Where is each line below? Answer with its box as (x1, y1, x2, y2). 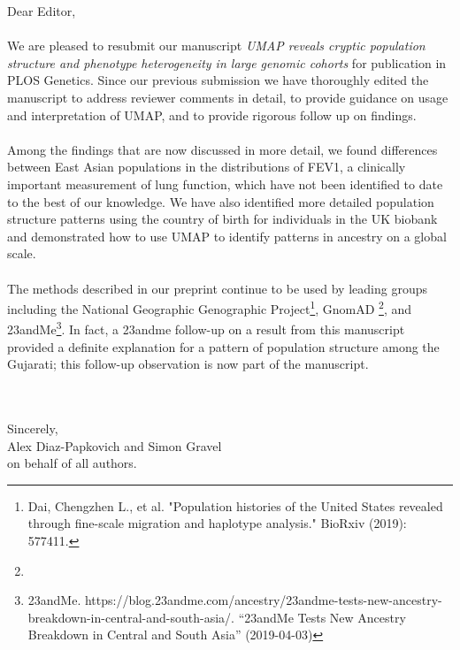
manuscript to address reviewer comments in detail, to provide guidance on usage (7, 88, 448, 106)
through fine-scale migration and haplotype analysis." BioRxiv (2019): (27, 514, 407, 532)
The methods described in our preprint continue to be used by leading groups (7, 279, 427, 297)
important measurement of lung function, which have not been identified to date (7, 174, 443, 193)
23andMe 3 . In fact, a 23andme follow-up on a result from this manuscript (7, 317, 405, 338)
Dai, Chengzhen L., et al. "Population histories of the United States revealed (27, 496, 443, 515)
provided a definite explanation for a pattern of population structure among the (7, 337, 440, 356)
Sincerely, (7, 418, 58, 437)
